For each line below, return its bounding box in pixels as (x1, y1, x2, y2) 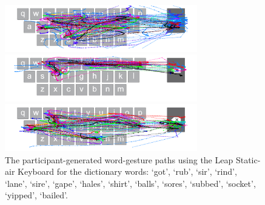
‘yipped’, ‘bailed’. (5, 189, 68, 201)
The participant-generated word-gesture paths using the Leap (5, 153, 233, 166)
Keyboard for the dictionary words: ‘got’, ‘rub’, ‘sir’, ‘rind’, (18, 165, 237, 178)
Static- (235, 153, 261, 166)
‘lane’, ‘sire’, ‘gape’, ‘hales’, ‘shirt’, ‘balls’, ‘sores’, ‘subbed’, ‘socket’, (5, 177, 256, 189)
